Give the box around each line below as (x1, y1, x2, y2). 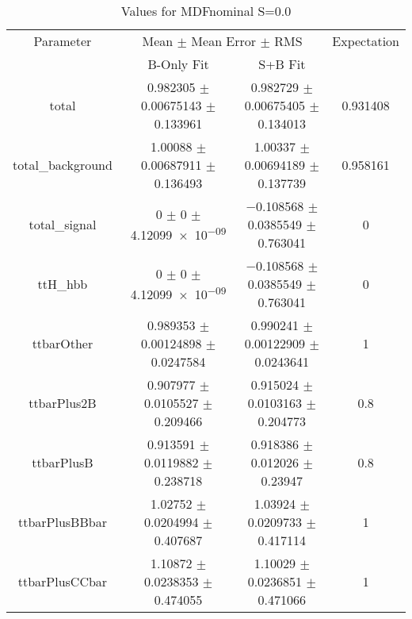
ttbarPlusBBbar (17, 513, 107, 531)
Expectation (332, 32, 399, 50)
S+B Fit (258, 55, 306, 73)
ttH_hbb (37, 275, 88, 293)
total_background (13, 156, 113, 174)
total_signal (29, 215, 97, 233)
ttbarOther (32, 334, 93, 352)
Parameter (33, 32, 92, 50)
